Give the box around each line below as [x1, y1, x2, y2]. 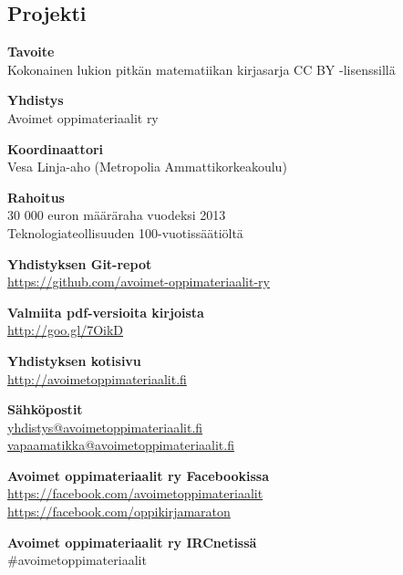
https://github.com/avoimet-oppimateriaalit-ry [7, 272, 270, 291]
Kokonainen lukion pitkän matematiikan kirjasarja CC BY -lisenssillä [7, 59, 396, 78]
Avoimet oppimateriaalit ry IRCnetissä [7, 532, 257, 551]
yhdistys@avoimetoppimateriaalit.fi [7, 417, 203, 436]
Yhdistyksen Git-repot [7, 254, 152, 273]
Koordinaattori [7, 139, 104, 158]
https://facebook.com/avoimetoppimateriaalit [7, 484, 263, 503]
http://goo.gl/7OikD [7, 320, 124, 340]
